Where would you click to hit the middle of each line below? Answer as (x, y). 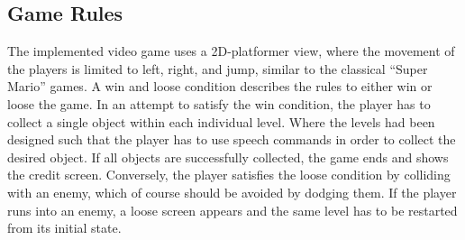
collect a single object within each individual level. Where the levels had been (221, 121)
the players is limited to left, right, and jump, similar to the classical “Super (218, 68)
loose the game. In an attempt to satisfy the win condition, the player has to (219, 103)
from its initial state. (64, 228)
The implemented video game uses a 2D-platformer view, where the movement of (231, 51)
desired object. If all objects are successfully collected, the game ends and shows (228, 157)
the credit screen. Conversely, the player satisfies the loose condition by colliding (229, 175)
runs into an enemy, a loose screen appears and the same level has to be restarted (232, 210)
